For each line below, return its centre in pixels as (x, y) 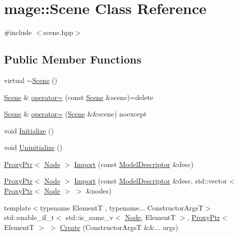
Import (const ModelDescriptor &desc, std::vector (151, 181)
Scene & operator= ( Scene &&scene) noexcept (75, 114)
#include (18, 32)
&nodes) (99, 191)
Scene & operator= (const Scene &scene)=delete (79, 97)
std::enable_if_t (29, 217)
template (18, 207)
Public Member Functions (73, 59)
